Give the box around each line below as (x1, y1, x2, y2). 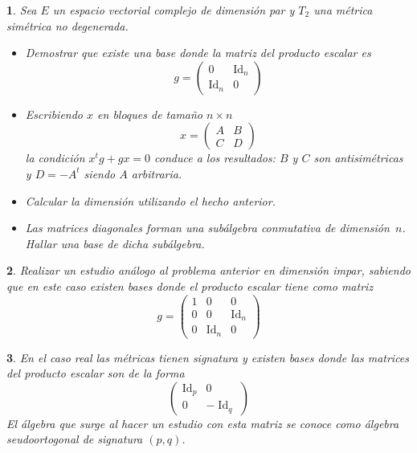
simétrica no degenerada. (6, 17, 129, 34)
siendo (84, 165, 116, 182)
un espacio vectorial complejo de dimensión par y (52, 2, 295, 18)
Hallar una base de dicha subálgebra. (25, 235, 205, 251)
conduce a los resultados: (154, 149, 276, 166)
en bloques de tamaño (97, 105, 203, 122)
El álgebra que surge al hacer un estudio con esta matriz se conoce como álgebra (6, 414, 399, 431)
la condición (25, 149, 85, 166)
